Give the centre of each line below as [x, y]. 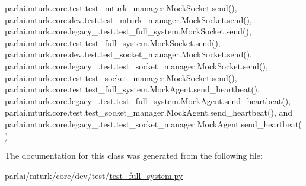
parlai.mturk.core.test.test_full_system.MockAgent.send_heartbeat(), [132, 89]
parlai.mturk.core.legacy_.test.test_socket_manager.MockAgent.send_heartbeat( [153, 124]
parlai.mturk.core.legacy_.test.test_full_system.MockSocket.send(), [128, 31]
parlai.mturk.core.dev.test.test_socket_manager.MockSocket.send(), [128, 54]
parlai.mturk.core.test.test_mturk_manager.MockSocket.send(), [121, 8]
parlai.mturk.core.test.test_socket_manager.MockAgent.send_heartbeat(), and [149, 112]
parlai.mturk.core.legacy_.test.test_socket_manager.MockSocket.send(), [136, 65]
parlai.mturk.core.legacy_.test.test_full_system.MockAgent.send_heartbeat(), [148, 100]
